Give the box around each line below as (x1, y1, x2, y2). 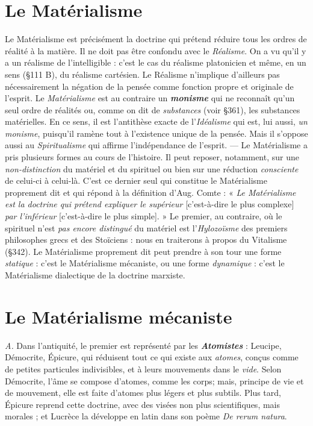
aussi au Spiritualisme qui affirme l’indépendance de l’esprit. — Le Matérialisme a (5, 139, 308, 151)
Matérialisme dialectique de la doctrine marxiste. (5, 269, 185, 281)
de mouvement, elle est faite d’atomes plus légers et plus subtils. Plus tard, (5, 386, 281, 399)
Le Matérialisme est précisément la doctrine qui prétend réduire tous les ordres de (5, 33, 307, 45)
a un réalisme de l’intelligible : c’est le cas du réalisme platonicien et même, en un (5, 56, 306, 69)
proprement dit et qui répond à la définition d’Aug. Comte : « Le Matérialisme (5, 186, 296, 198)
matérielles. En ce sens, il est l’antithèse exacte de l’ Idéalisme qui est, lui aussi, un (5, 115, 308, 128)
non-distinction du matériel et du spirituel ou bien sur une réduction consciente (5, 162, 299, 175)
